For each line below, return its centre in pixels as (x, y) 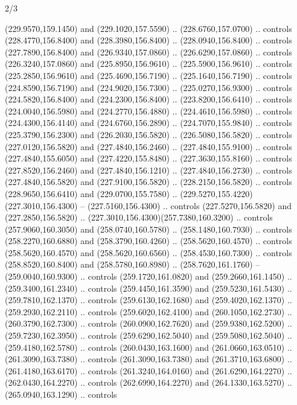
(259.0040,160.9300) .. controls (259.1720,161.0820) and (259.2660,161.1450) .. (148, 276)
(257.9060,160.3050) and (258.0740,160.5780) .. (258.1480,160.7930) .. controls (148, 229)
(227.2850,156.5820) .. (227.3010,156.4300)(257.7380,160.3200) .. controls (139, 217)
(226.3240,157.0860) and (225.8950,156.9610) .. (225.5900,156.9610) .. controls (148, 64)
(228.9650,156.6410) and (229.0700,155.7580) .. (91, 193)
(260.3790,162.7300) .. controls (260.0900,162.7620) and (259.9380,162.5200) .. (148, 323)
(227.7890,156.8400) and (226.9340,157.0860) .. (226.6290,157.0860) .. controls (148, 52)
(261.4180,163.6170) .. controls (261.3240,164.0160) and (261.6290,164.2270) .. (148, 370)
